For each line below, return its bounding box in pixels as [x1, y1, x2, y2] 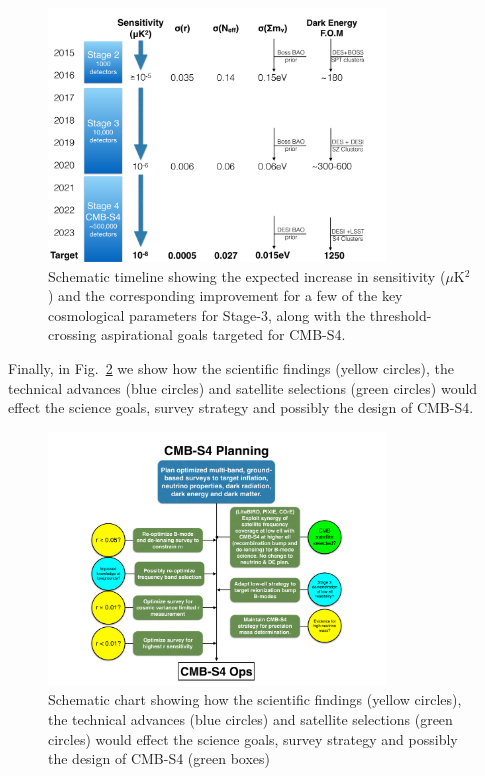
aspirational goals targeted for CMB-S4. [101, 324, 346, 345]
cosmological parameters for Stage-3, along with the [48, 304, 366, 325]
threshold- [369, 304, 432, 325]
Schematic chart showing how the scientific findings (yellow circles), [48, 689, 462, 710]
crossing [48, 324, 97, 345]
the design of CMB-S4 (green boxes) [48, 748, 271, 769]
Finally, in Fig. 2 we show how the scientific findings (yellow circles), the [8, 358, 455, 379]
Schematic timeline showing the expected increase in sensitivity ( [48, 265, 446, 286]
